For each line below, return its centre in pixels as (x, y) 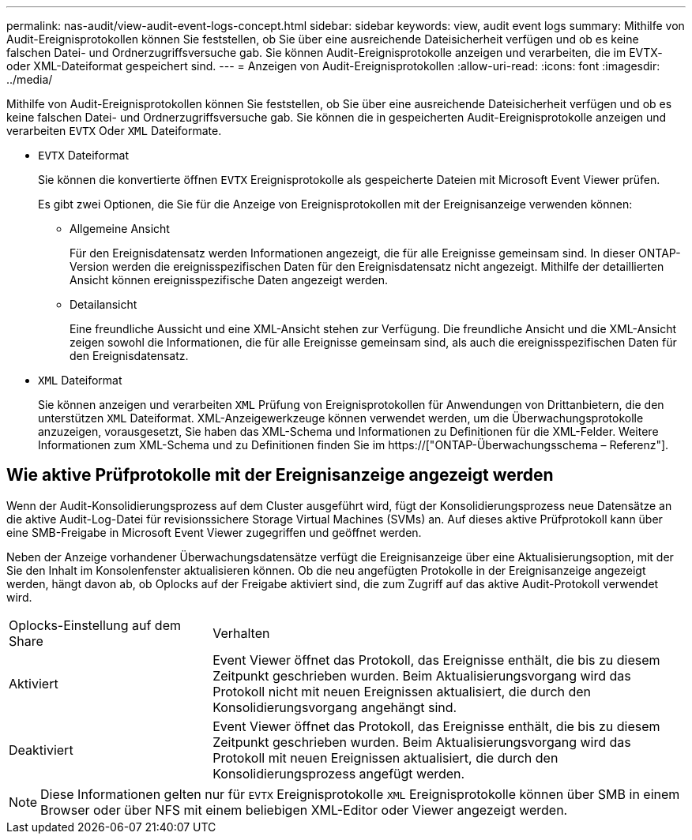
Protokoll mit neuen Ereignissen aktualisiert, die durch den (385, 757)
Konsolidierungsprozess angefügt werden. (339, 773)
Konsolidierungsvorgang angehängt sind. (335, 707)
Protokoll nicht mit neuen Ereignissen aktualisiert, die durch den (402, 691)
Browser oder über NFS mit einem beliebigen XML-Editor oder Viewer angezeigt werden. (304, 810)
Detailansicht (103, 304)
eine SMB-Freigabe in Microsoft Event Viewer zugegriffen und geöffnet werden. (214, 532)
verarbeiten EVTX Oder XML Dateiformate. (114, 131)
